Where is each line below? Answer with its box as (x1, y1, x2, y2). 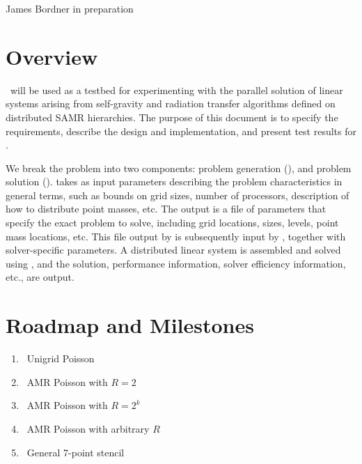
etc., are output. (6, 270, 74, 284)
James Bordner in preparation (6, 1, 134, 15)
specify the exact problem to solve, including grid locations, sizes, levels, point (6, 215, 339, 230)
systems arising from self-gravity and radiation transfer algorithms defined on (6, 96, 336, 111)
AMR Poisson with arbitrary (26, 421, 150, 435)
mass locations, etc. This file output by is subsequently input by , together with (6, 229, 346, 243)
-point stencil (68, 444, 125, 459)
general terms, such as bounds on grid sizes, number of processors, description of (6, 187, 349, 202)
